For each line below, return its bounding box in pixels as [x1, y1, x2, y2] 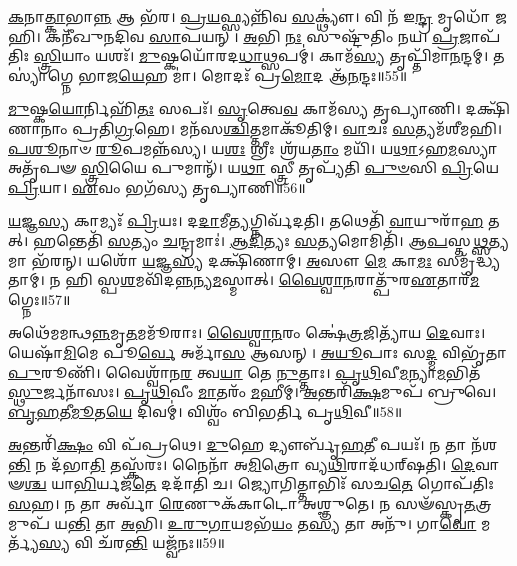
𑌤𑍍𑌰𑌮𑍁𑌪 [475, 493, 492, 514]
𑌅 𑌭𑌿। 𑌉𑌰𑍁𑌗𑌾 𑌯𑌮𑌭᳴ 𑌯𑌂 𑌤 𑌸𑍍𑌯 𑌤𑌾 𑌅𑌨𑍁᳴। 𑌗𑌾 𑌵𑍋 [120, 512, 477, 533]
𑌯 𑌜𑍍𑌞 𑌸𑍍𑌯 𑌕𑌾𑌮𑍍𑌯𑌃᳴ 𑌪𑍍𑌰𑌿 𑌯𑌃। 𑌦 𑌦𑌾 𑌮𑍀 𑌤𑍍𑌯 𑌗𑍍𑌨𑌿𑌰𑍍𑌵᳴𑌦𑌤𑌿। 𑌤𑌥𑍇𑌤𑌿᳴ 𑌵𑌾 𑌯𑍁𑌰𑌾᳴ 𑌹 [8, 210, 484, 231]
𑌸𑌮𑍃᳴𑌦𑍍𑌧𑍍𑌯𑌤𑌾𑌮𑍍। [436, 249, 501, 270]
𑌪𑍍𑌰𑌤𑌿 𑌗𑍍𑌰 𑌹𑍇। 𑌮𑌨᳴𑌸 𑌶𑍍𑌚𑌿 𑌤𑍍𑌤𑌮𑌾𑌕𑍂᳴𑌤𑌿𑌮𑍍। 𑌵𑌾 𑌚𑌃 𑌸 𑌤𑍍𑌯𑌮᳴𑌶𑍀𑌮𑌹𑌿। [72, 117, 503, 138]
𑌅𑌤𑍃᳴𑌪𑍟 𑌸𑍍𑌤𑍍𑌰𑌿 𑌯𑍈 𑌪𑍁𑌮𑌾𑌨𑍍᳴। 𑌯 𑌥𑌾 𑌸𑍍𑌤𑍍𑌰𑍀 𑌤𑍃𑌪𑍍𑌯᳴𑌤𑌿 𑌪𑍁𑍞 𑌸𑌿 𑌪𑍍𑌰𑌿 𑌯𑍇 [8, 157, 500, 178]
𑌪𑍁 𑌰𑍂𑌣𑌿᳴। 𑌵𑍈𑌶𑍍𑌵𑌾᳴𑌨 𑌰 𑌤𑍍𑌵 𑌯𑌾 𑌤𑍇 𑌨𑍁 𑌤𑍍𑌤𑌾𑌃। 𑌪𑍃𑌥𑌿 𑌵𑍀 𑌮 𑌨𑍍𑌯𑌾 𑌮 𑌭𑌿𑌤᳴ [8, 361, 481, 382]
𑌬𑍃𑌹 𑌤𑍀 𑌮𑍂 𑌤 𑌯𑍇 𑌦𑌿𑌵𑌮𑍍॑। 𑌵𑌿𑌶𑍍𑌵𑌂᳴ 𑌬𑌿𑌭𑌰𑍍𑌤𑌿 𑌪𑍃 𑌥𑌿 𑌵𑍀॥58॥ [8, 400, 403, 421]
